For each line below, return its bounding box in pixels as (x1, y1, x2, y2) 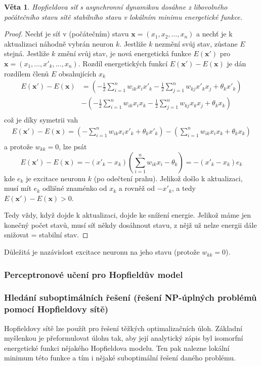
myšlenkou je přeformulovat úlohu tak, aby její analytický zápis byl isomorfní (4, 333, 243, 343)
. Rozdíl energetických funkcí (78, 58, 168, 68)
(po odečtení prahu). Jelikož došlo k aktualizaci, (94, 173, 243, 183)
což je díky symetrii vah (4, 114, 78, 125)
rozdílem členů (4, 68, 49, 78)
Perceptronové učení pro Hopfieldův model (4, 268, 183, 280)
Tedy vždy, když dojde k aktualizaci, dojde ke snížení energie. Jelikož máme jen (4, 210, 251, 220)
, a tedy (171, 183, 196, 193)
